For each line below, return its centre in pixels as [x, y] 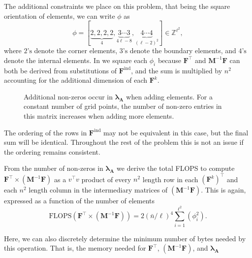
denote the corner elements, [76, 50]
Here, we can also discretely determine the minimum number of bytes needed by [125, 238]
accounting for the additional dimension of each [76, 80]
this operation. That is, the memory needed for [75, 248]
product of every [106, 179]
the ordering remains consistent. [52, 151]
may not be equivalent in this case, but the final [176, 132]
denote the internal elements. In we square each [76, 60]
